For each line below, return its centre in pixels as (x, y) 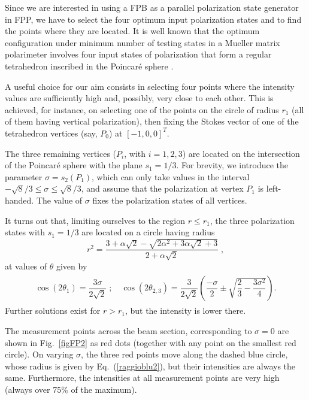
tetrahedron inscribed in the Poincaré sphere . (89, 66)
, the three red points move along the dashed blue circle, (184, 354)
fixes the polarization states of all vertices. (170, 200)
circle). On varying (39, 354)
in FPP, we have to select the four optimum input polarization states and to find (153, 19)
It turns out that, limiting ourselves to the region (95, 220)
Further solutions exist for (53, 310)
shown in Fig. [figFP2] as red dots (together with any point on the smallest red (151, 342)
